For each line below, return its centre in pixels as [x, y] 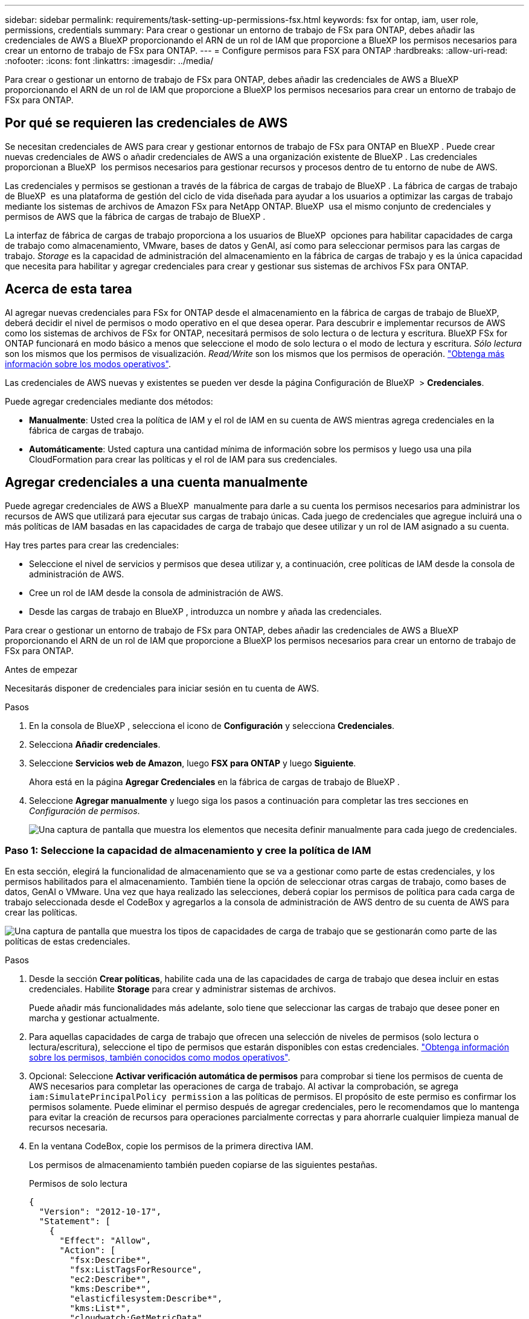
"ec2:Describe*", [111, 1279]
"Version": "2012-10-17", [100, 1212]
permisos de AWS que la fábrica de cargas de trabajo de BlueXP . [135, 216]
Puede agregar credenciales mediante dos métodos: [109, 401]
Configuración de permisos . [85, 810]
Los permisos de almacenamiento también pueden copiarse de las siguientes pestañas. [203, 1165]
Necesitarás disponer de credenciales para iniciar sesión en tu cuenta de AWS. [162, 688]
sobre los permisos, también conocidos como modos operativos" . [160, 1057]
